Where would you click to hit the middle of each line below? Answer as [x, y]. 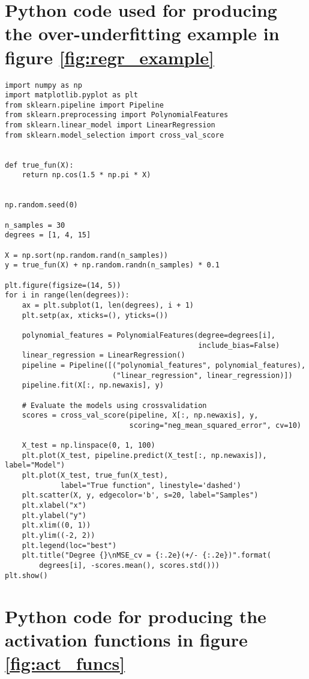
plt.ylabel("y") [54, 515]
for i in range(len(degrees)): [67, 295]
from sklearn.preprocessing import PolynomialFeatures [117, 115]
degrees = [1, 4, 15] [48, 235]
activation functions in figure [126, 639]
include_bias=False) [239, 345]
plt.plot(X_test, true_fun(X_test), [95, 476]
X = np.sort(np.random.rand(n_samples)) [87, 255]
